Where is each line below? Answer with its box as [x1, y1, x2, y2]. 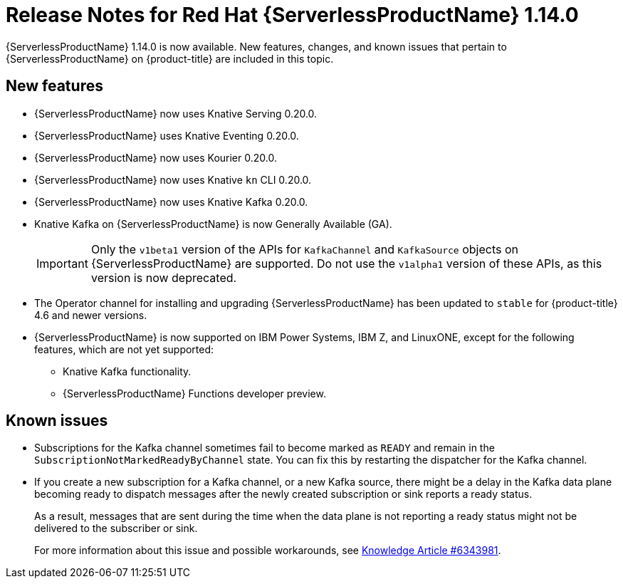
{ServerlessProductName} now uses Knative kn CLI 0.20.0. [34, 173, 312, 186]
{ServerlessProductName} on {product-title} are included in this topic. [6, 52, 334, 65]
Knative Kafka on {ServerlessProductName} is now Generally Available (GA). [34, 217, 392, 230]
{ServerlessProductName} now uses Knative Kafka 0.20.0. [34, 195, 308, 208]
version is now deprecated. [90, 270, 237, 285]
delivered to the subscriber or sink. [34, 522, 198, 535]
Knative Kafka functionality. [63, 365, 192, 377]
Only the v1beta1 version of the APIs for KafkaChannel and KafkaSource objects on [90, 241, 518, 256]
